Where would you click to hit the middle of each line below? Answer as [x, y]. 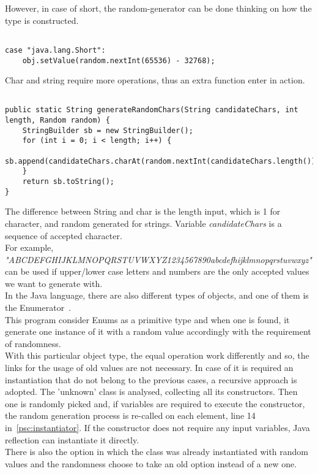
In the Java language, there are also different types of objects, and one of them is [157, 295]
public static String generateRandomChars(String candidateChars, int [152, 110]
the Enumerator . [38, 308]
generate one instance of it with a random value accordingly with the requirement [158, 331]
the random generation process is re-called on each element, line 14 [130, 415]
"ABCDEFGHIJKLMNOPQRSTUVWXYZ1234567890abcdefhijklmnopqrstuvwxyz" [158, 259]
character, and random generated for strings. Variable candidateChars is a [143, 223]
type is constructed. [42, 20]
